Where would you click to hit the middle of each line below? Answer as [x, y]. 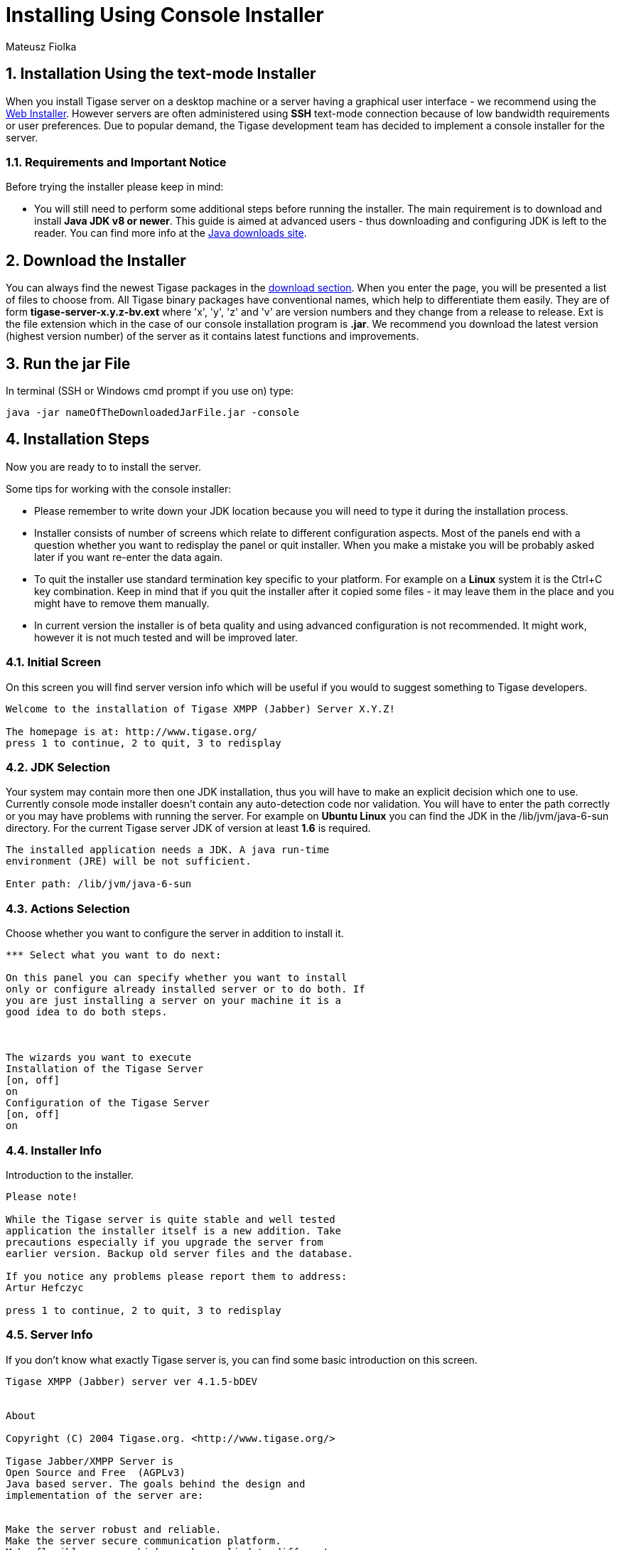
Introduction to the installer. [70, 1175]
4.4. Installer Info [54, 1150]
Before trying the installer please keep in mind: [115, 187]
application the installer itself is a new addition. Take [174, 1230]
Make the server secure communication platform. [144, 1540]
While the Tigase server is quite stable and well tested [171, 1219]
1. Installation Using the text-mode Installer [161, 74]
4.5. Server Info [49, 1335]
